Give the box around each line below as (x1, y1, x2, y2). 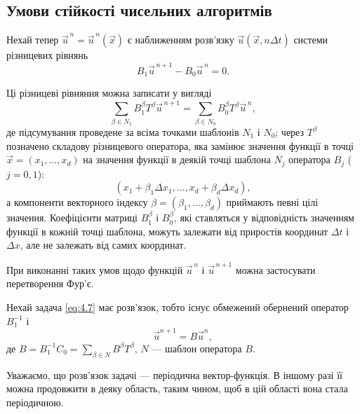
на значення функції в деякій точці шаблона (83, 152, 271, 167)
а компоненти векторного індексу (6, 195, 148, 209)
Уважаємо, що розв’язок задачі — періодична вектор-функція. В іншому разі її (6, 367, 342, 382)
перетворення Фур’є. (6, 276, 94, 291)
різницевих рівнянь (6, 48, 88, 62)
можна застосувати (235, 262, 316, 277)
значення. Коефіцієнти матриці (6, 210, 138, 225)
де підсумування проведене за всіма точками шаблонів (6, 125, 239, 139)
